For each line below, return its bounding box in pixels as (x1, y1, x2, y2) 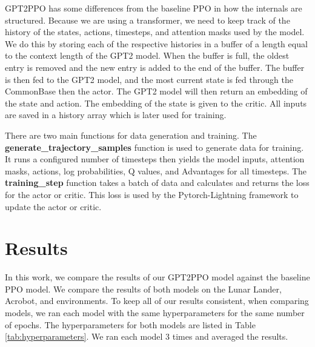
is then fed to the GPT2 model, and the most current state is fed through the (5, 73, 293, 85)
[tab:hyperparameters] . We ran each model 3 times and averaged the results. (5, 330, 288, 343)
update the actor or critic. (5, 200, 102, 213)
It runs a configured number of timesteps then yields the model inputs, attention (5, 153, 305, 165)
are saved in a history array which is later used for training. (5, 108, 227, 121)
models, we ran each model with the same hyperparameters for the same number (5, 306, 305, 319)
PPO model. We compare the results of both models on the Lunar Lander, (5, 282, 282, 295)
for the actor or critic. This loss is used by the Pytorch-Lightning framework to (5, 188, 299, 200)
